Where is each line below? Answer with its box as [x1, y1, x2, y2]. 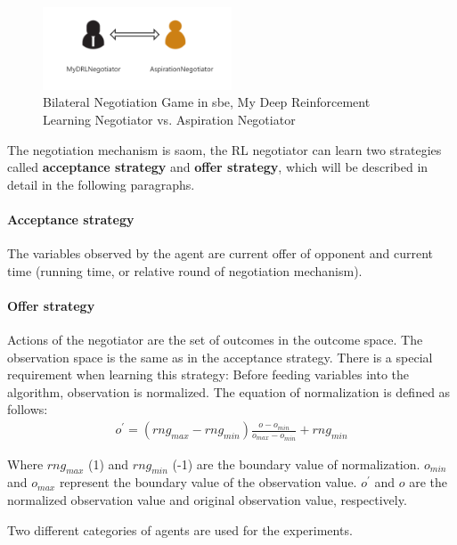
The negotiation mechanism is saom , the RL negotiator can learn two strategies [7, 140, 442, 159]
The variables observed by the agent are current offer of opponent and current [7, 244, 434, 263]
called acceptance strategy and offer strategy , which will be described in [7, 158, 428, 176]
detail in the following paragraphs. [7, 175, 195, 193]
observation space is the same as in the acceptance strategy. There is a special [7, 347, 433, 366]
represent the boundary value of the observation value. [59, 473, 357, 492]
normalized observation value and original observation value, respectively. [7, 490, 407, 508]
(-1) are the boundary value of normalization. [172, 454, 420, 473]
